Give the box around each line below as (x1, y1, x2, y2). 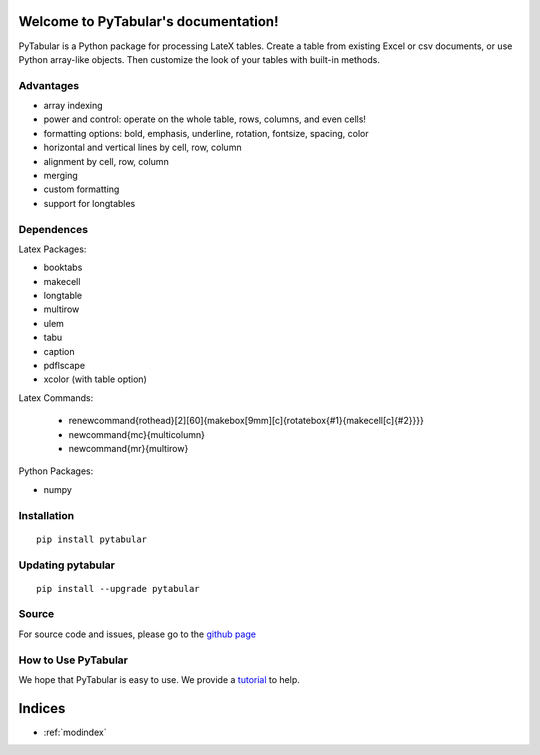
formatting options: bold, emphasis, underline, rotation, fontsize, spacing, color (43, 127, 369, 139)
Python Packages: (18, 465, 94, 477)
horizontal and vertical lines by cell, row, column (43, 141, 242, 154)
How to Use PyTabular (18, 653, 129, 667)
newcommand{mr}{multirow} (68, 443, 189, 454)
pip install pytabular (36, 533, 148, 545)
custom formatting (43, 183, 120, 195)
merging (43, 170, 79, 181)
